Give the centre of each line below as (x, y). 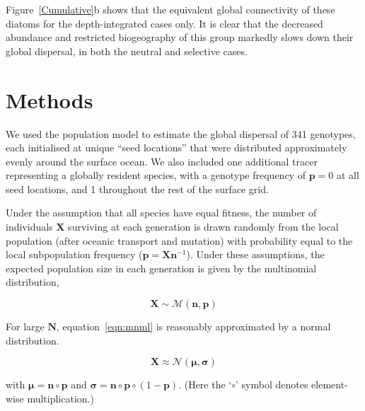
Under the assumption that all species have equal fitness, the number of (161, 213)
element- (330, 384)
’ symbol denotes (272, 384)
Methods (50, 99)
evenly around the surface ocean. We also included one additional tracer (162, 161)
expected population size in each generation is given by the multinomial (161, 268)
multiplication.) (60, 398)
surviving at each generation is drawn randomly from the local (203, 227)
